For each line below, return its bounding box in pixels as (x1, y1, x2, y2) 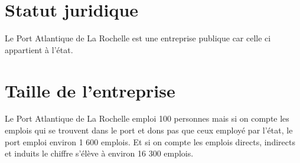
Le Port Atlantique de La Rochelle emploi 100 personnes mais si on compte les (5, 112, 289, 125)
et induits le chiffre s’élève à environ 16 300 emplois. (5, 147, 194, 159)
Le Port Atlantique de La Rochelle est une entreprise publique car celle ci (5, 32, 271, 44)
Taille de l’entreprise (5, 78, 175, 102)
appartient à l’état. (5, 43, 73, 56)
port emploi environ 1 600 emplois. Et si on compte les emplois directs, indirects (5, 135, 295, 148)
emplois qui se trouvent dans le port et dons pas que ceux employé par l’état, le (5, 124, 293, 136)
